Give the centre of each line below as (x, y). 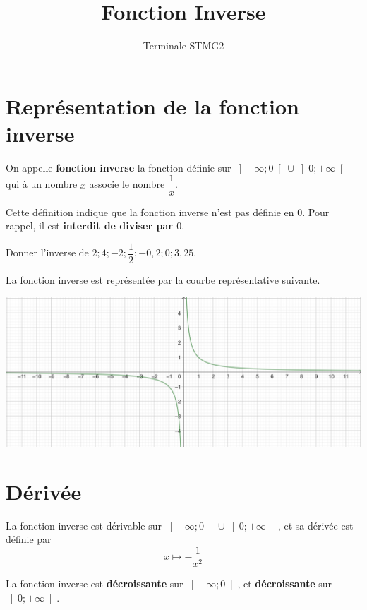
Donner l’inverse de (47, 252)
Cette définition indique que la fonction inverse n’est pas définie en (150, 211)
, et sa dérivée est (315, 525)
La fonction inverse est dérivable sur (84, 525)
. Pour (316, 211)
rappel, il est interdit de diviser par (89, 226)
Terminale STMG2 (183, 46)
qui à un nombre (42, 184)
